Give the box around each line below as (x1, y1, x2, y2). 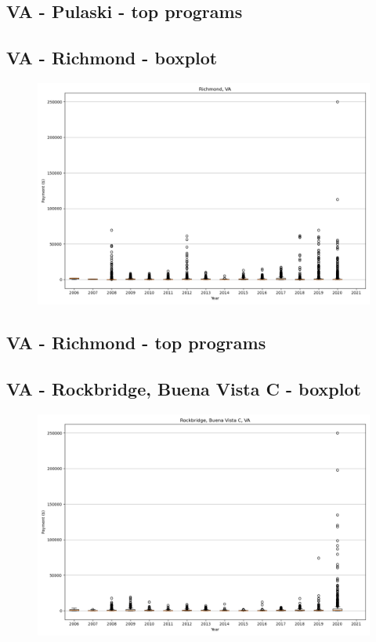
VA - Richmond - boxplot (6, 46, 218, 70)
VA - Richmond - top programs (6, 330, 266, 355)
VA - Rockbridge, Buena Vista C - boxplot (6, 377, 361, 401)
